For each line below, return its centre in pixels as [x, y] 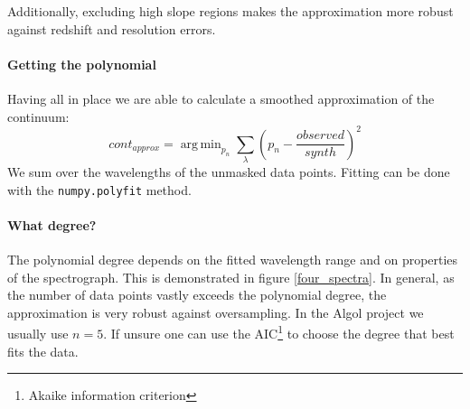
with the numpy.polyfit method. [99, 189]
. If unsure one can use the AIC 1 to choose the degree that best [279, 332]
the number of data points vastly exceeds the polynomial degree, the [197, 295]
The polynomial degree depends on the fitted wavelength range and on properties [233, 260]
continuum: [38, 116]
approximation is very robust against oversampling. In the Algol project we [216, 312]
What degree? [52, 224]
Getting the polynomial [82, 64]
